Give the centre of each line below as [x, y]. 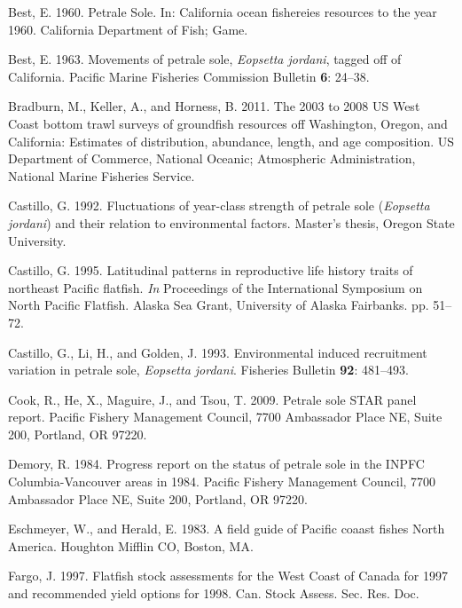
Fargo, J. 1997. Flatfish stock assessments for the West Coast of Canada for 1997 [228, 576]
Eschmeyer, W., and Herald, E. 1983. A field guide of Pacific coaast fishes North [227, 529]
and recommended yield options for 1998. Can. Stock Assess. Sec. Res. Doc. [214, 593]
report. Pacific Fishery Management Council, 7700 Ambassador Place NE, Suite [225, 417]
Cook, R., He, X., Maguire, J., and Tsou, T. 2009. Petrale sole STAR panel [212, 399]
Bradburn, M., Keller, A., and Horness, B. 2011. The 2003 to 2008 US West [214, 106]
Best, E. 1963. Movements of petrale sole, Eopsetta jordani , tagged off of [205, 59]
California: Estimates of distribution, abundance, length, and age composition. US [231, 141]
